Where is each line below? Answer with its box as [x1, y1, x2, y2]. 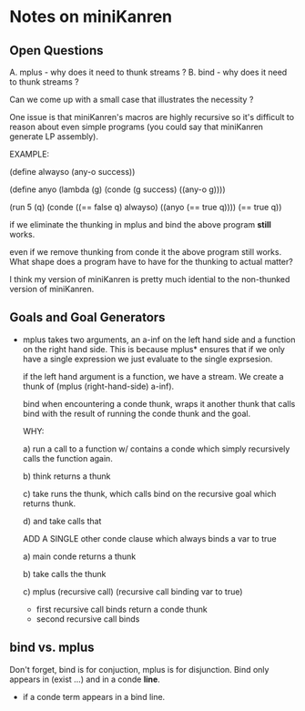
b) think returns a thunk [22, 471, 111, 482]
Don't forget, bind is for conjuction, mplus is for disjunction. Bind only [9, 664, 269, 675]
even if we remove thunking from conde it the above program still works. [9, 247, 282, 257]
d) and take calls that [22, 515, 102, 526]
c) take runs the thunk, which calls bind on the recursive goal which [22, 488, 277, 499]
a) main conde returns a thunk [22, 551, 137, 562]
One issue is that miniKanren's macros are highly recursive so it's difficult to [9, 112, 294, 122]
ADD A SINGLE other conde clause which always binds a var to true [22, 533, 277, 543]
